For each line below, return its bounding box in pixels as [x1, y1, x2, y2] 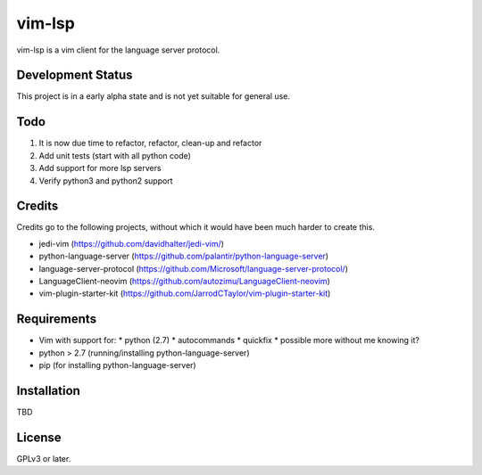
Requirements [16, 312, 97, 327]
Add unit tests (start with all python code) [38, 150, 192, 160]
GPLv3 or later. [16, 453, 71, 463]
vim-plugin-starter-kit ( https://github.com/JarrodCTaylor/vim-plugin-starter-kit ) [38, 288, 331, 299]
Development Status [16, 68, 133, 83]
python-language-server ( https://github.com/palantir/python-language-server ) [38, 250, 329, 262]
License [16, 430, 62, 445]
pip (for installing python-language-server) [38, 360, 196, 371]
